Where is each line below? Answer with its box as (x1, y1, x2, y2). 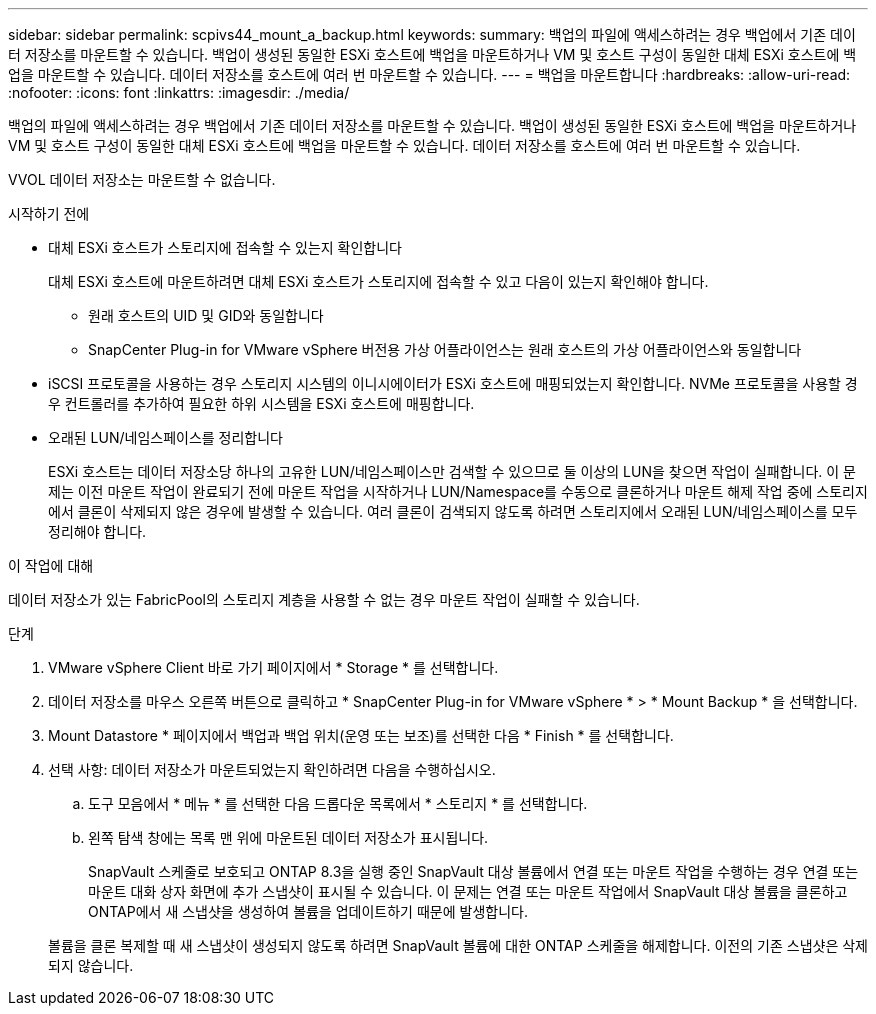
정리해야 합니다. (48, 523, 147, 540)
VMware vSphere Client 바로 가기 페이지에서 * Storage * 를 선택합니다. (48, 659, 499, 676)
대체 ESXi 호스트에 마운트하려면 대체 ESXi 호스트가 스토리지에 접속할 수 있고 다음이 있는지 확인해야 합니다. (48, 273, 709, 290)
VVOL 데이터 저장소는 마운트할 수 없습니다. (8, 171, 276, 188)
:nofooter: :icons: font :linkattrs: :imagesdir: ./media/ (8, 84, 350, 101)
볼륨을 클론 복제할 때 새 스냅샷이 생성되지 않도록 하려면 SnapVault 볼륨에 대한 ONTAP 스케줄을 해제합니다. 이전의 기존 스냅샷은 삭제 (48, 937, 868, 954)
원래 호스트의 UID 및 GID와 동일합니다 (88, 307, 324, 324)
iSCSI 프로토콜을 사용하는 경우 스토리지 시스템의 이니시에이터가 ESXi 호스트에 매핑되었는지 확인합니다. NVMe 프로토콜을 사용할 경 (48, 375, 858, 392)
